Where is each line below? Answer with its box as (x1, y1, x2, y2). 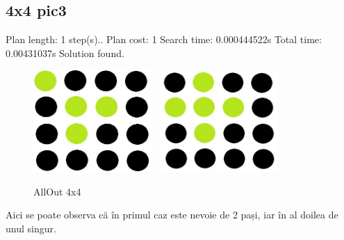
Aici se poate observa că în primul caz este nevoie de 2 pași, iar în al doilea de (6, 207, 338, 222)
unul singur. (6, 221, 56, 235)
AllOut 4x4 (33, 184, 81, 198)
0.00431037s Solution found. (6, 45, 124, 60)
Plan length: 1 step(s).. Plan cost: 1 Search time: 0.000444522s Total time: (6, 32, 322, 47)
